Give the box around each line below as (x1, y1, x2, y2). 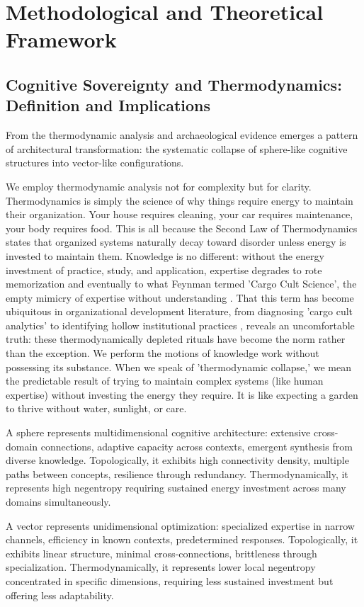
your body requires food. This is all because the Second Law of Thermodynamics (6, 220, 358, 235)
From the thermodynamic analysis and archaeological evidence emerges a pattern (6, 127, 358, 142)
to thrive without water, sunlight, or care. (6, 401, 187, 416)
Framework (6, 25, 117, 54)
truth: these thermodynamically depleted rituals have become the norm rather (6, 331, 346, 346)
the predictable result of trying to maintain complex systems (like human (6, 373, 324, 388)
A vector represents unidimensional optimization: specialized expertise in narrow (6, 518, 355, 533)
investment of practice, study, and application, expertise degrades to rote (6, 262, 322, 277)
